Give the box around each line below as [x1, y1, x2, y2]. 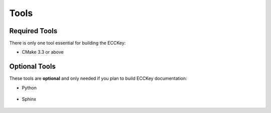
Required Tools [9, 27, 58, 35]
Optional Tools [9, 62, 56, 71]
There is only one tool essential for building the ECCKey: [9, 40, 126, 46]
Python [22, 84, 37, 90]
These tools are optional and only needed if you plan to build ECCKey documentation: [9, 75, 188, 81]
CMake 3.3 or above [22, 49, 64, 55]
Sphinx [22, 96, 37, 102]
